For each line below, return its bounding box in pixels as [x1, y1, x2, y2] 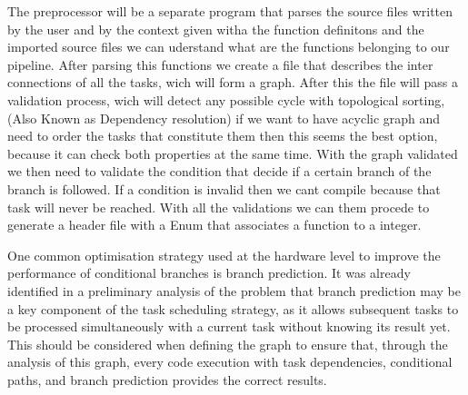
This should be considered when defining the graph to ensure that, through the [7, 334, 448, 353]
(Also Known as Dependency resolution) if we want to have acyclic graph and [7, 108, 441, 127]
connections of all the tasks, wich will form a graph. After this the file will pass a [7, 73, 459, 92]
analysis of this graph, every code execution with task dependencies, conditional [7, 352, 453, 371]
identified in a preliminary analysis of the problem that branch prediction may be [7, 281, 461, 300]
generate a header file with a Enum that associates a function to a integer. [7, 215, 422, 234]
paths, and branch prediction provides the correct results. [7, 370, 327, 389]
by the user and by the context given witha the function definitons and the [7, 19, 424, 38]
